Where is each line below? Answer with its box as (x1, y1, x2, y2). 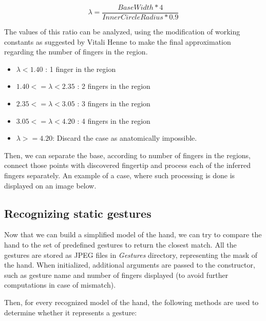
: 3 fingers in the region (77, 98, 150, 109)
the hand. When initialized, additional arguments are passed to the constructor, (4, 259, 255, 270)
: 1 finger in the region (45, 63, 116, 74)
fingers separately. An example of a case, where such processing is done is (4, 170, 235, 180)
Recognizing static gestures (4, 205, 151, 221)
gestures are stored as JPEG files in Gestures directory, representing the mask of (4, 249, 258, 260)
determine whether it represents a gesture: (4, 307, 137, 317)
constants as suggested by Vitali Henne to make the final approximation (4, 36, 231, 47)
